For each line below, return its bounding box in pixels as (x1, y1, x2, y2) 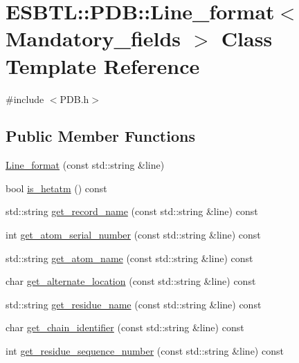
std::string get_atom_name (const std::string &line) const (6, 250, 253, 265)
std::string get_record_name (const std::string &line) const (6, 204, 258, 218)
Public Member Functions (6, 125, 195, 147)
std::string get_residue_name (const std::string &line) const (6, 297, 262, 311)
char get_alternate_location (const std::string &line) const (6, 274, 256, 288)
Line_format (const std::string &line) (6, 158, 165, 172)
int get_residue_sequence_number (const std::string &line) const (6, 344, 284, 358)
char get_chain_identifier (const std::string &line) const (6, 320, 244, 335)
